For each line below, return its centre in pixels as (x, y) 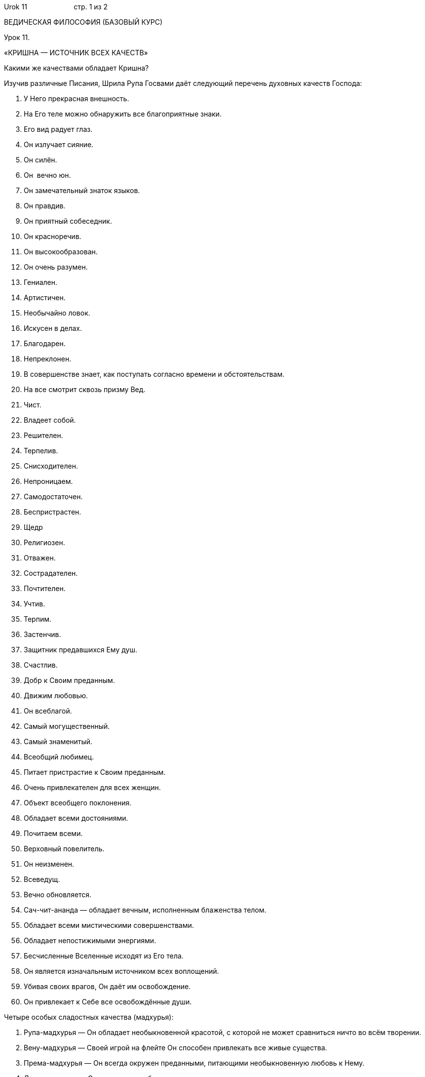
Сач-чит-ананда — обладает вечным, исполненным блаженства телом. (145, 910)
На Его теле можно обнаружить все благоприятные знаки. (123, 114)
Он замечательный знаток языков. (82, 190)
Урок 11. (17, 37)
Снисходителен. (51, 466)
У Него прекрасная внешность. (77, 99)
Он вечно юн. (47, 175)
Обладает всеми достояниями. (76, 818)
